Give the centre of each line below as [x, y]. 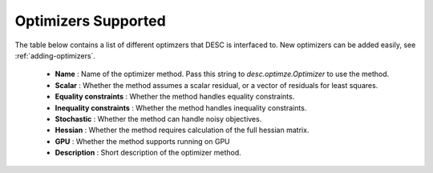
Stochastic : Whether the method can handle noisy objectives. [158, 119]
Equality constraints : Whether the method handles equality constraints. [175, 97]
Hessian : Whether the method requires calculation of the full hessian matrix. [182, 130]
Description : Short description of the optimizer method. [148, 153]
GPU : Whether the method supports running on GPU [142, 141]
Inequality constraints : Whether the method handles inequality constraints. [181, 107]
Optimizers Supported [90, 21]
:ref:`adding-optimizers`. [55, 55]
